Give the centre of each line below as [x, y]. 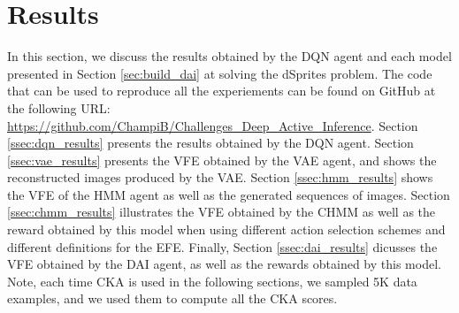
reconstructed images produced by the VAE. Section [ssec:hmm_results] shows [220, 177]
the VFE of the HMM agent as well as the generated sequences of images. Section [229, 194]
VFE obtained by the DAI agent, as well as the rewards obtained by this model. [224, 264]
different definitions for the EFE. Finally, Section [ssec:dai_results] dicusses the [222, 246]
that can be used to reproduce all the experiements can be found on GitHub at [222, 91]
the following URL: [59, 107]
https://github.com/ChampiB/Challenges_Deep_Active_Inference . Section [213, 125]
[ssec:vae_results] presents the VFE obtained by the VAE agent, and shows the [222, 160]
